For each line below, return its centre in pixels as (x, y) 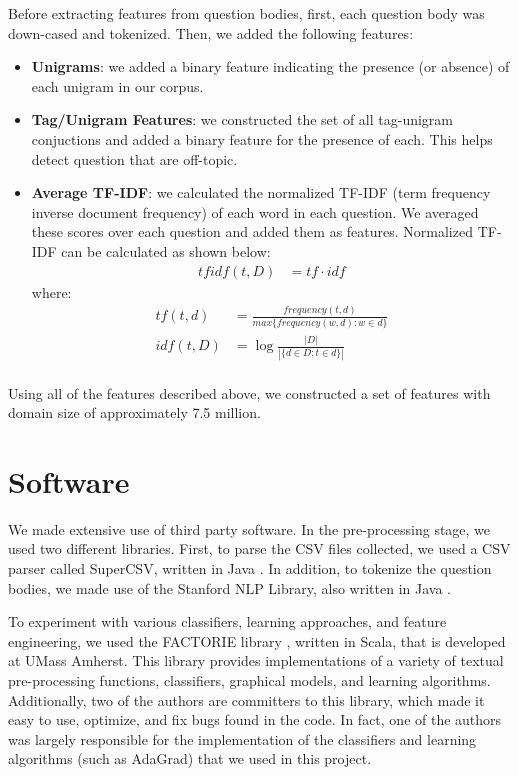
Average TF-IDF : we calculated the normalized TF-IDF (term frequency (261, 192)
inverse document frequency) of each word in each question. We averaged (255, 211)
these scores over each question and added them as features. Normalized (252, 231)
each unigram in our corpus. (117, 85)
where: (51, 291)
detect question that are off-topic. (134, 158)
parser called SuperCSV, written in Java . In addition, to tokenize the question (250, 568)
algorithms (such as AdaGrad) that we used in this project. (190, 758)
